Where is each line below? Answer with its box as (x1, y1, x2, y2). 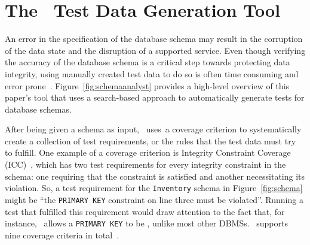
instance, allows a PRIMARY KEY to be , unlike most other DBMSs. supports (5, 217, 288, 229)
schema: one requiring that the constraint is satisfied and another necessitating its (5, 170, 305, 182)
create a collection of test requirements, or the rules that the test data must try (5, 134, 296, 147)
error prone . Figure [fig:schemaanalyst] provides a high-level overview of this (5, 79, 290, 92)
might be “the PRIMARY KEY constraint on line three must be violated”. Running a (5, 193, 303, 205)
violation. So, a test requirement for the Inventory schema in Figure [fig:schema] (5, 182, 303, 194)
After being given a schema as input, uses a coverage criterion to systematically (5, 123, 302, 135)
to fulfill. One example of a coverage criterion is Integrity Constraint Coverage (5, 146, 291, 159)
